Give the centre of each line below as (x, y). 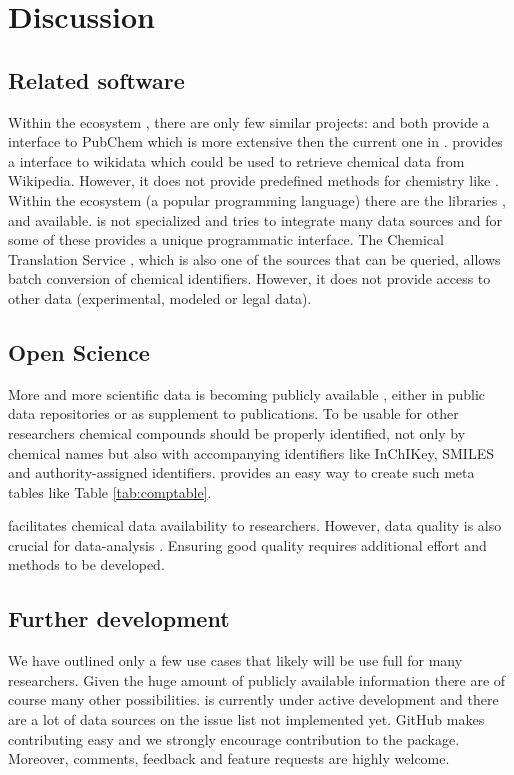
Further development (119, 618)
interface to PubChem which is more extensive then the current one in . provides (255, 141)
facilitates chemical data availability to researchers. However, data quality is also (255, 525)
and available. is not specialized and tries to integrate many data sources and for (255, 219)
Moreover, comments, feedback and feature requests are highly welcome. (229, 758)
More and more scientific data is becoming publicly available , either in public (247, 393)
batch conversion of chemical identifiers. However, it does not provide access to (249, 278)
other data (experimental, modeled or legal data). (160, 297)
